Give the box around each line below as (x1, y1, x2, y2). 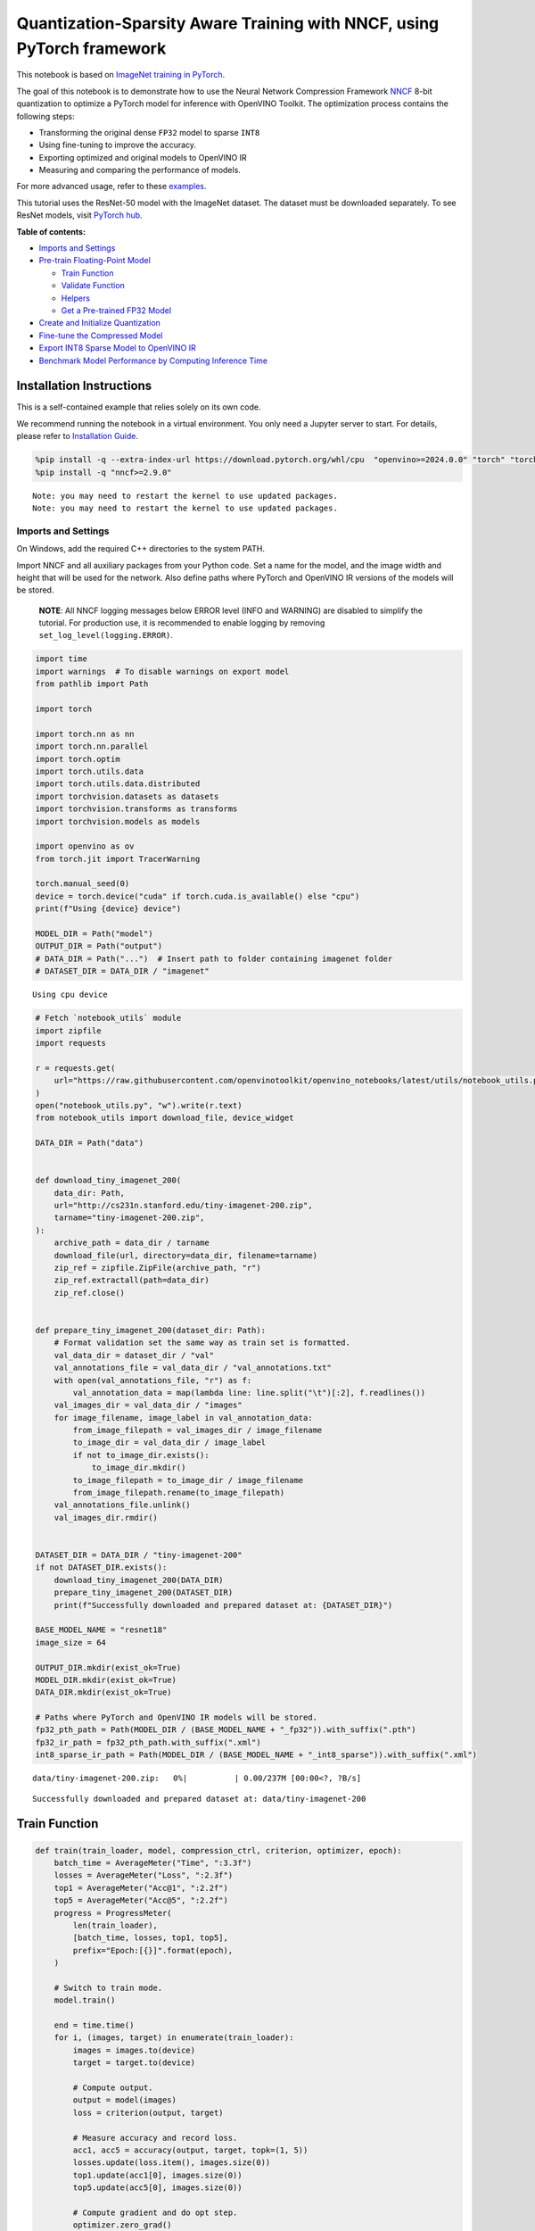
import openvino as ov (35, 842, 135, 851)
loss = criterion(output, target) (72, 2107, 224, 2118)
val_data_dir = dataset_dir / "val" (53, 1350, 214, 1360)
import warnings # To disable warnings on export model (35, 666, 290, 676)
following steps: (16, 111, 75, 121)
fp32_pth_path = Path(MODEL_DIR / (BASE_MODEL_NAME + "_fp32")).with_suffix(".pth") (35, 1725, 416, 1735)
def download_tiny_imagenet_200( (35, 1175, 182, 1186)
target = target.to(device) (72, 2058, 196, 2068)
